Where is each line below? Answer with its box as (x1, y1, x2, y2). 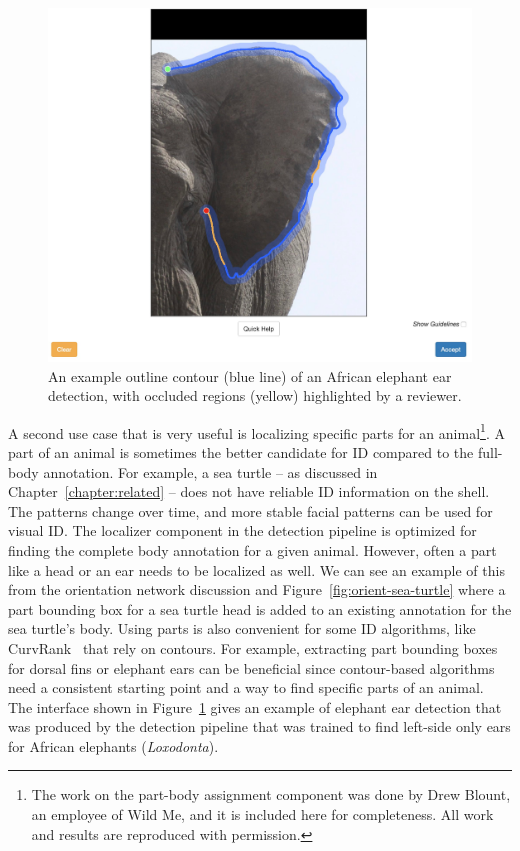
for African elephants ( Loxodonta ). (8, 735, 219, 756)
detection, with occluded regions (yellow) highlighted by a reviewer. (48, 385, 462, 406)
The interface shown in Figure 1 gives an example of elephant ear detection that (8, 696, 502, 717)
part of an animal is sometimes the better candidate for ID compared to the (8, 441, 474, 462)
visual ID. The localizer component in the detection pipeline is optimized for (8, 520, 477, 541)
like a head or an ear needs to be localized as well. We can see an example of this (8, 559, 505, 580)
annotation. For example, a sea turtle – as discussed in (43, 461, 378, 482)
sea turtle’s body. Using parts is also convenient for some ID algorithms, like (8, 618, 476, 639)
